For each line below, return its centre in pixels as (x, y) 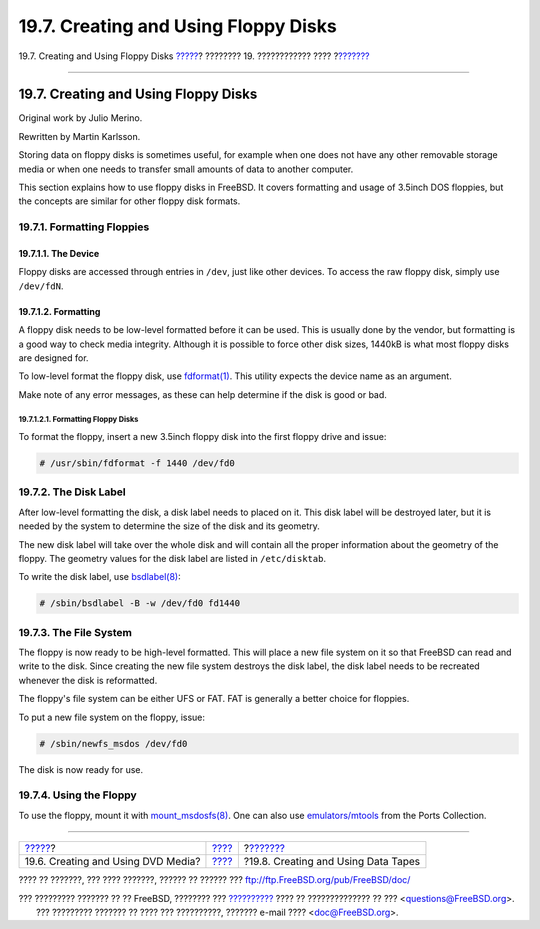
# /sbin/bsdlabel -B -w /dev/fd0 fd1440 (139, 603)
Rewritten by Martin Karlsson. (79, 136)
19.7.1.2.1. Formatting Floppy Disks (78, 420)
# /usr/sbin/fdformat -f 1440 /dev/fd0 (137, 463)
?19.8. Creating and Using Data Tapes (331, 862)
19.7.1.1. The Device (59, 253)
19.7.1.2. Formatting (59, 311)
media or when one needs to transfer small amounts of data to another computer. (186, 169)
